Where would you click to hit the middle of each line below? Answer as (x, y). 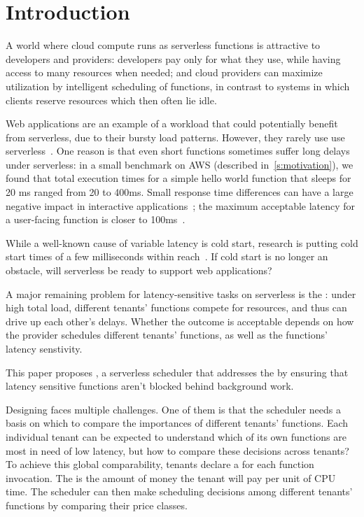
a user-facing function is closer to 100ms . (96, 219)
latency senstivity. (44, 348)
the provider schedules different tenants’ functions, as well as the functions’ (167, 335)
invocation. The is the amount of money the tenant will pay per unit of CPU (171, 477)
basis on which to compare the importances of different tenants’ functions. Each (177, 423)
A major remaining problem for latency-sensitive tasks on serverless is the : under (181, 293)
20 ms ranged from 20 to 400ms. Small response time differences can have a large (180, 192)
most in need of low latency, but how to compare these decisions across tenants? (177, 450)
